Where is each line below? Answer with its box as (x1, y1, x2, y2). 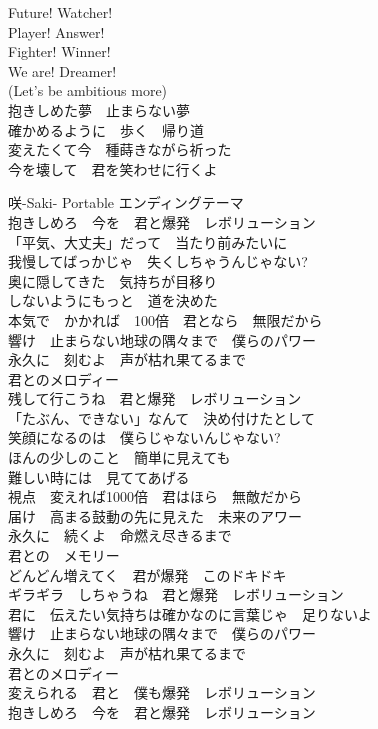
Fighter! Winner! (8, 41, 111, 62)
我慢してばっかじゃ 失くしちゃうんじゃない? (8, 251, 308, 272)
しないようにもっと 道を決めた (8, 290, 218, 311)
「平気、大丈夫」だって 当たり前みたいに (8, 231, 288, 252)
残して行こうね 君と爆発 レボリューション (8, 388, 302, 409)
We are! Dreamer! (8, 60, 117, 81)
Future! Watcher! (8, 2, 113, 22)
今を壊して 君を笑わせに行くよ (8, 158, 218, 179)
